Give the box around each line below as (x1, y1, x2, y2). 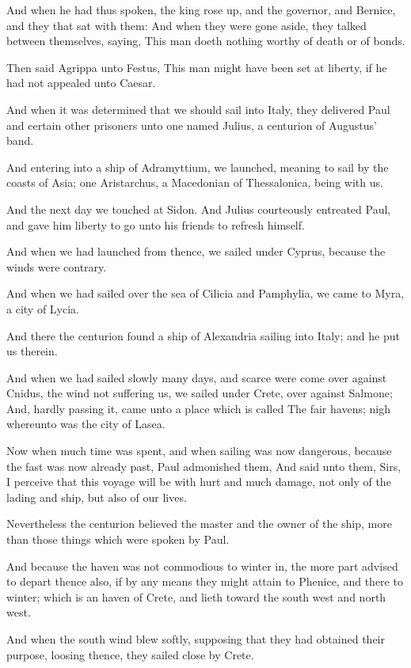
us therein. (6, 343, 58, 359)
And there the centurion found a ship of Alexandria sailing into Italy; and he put (6, 327, 400, 343)
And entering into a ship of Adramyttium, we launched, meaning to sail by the (6, 158, 389, 175)
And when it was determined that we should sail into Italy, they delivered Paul (6, 101, 390, 117)
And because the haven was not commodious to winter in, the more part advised (6, 557, 398, 574)
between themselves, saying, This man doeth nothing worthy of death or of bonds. (6, 32, 405, 49)
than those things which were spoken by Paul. (6, 531, 230, 548)
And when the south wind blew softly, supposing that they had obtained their (6, 631, 385, 647)
